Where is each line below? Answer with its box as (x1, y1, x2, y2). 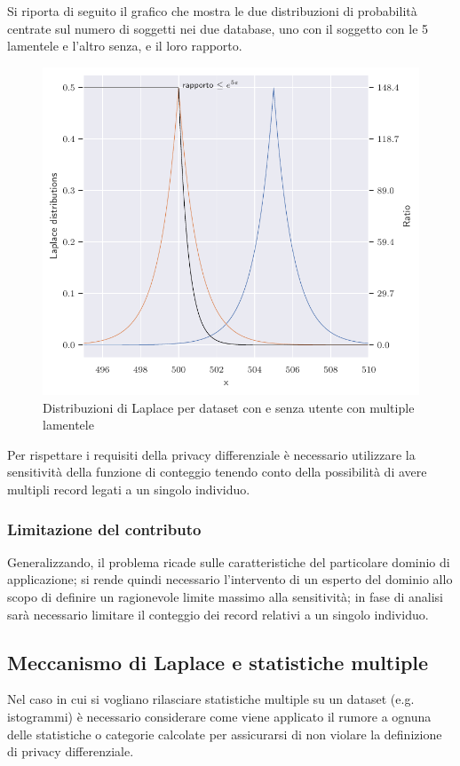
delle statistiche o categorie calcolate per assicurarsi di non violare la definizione (7, 724, 442, 743)
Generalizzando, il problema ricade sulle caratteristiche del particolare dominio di (7, 552, 450, 571)
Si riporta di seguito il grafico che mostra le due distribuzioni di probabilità (7, 2, 417, 20)
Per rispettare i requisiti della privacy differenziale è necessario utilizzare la (7, 445, 416, 463)
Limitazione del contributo (7, 517, 202, 540)
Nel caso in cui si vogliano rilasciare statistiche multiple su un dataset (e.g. (7, 690, 415, 708)
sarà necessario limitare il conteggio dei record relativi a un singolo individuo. (7, 604, 429, 623)
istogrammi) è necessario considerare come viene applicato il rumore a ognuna (7, 707, 432, 725)
